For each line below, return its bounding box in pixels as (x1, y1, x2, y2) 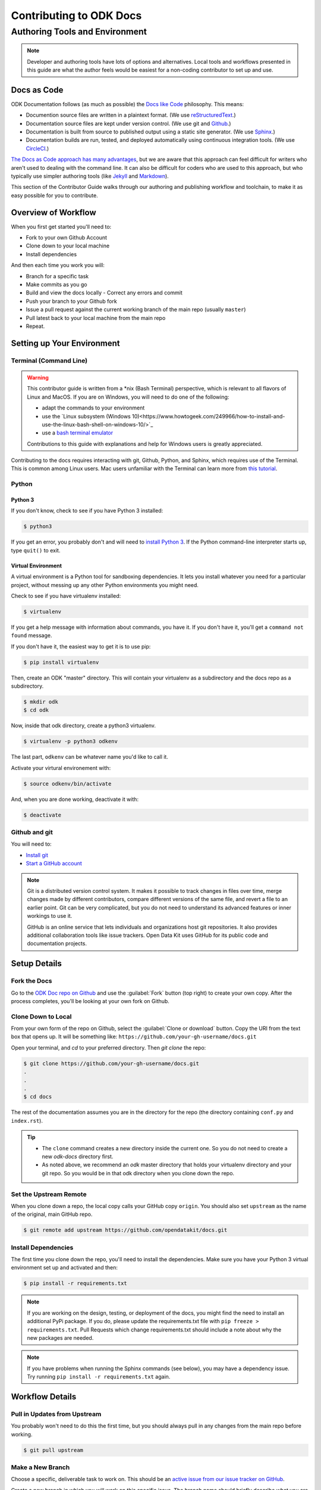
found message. (11, 632, 52, 639)
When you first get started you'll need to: (11, 223, 112, 230)
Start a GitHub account (26, 860, 83, 867)
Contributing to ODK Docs (11, 9, 142, 22)
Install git (26, 851, 49, 858)
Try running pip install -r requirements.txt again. (27, 1373, 171, 1380)
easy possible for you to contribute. (11, 191, 98, 199)
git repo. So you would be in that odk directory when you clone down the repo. (42, 1169, 235, 1177)
